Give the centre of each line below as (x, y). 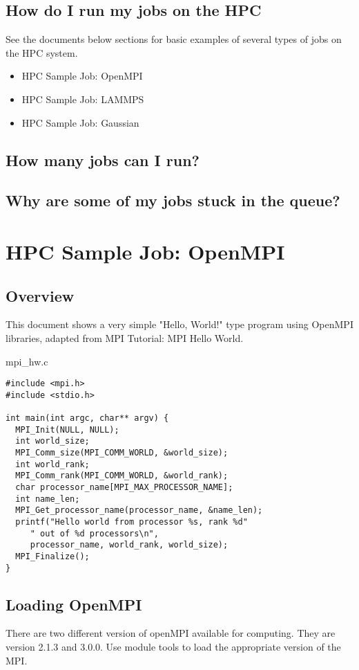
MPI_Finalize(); (52, 556)
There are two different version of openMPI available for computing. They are (171, 633)
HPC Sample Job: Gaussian (80, 122)
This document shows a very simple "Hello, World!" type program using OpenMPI (179, 324)
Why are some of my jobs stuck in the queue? (173, 200)
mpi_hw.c (27, 361)
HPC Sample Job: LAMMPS (83, 99)
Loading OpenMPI (74, 604)
